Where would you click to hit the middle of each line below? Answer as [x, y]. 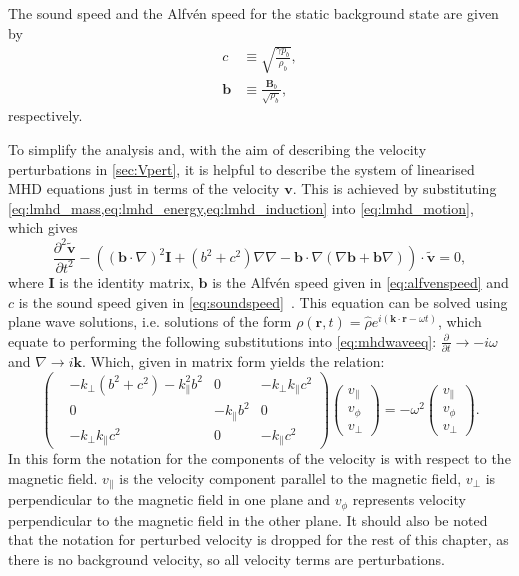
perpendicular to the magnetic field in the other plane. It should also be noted [248, 519]
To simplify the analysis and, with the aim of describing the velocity [217, 149]
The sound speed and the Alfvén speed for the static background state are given [253, 13]
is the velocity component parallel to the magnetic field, [290, 477]
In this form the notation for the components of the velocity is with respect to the [259, 458]
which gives [43, 227]
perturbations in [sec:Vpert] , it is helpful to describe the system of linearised [241, 168]
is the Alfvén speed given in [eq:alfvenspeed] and [360, 281]
